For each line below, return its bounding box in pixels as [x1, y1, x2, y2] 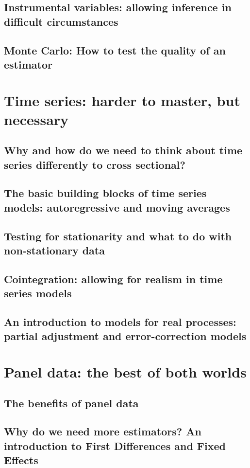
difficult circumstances [4, 14, 118, 29]
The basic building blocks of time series [4, 185, 207, 200]
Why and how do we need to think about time [4, 143, 243, 158]
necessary [4, 109, 69, 129]
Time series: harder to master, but [4, 90, 240, 110]
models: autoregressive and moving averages [4, 199, 230, 215]
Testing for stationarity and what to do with [4, 228, 232, 243]
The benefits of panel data [4, 395, 139, 410]
